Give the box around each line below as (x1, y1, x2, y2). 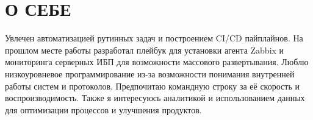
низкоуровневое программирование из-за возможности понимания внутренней (5, 67, 295, 80)
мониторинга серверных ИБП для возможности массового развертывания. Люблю (5, 55, 309, 68)
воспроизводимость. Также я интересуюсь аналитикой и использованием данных (5, 91, 305, 104)
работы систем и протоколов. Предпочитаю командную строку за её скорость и (5, 79, 300, 92)
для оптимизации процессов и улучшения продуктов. (5, 103, 202, 116)
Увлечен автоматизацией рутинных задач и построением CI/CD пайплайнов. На (5, 32, 303, 44)
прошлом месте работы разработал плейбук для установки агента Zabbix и (5, 43, 284, 56)
